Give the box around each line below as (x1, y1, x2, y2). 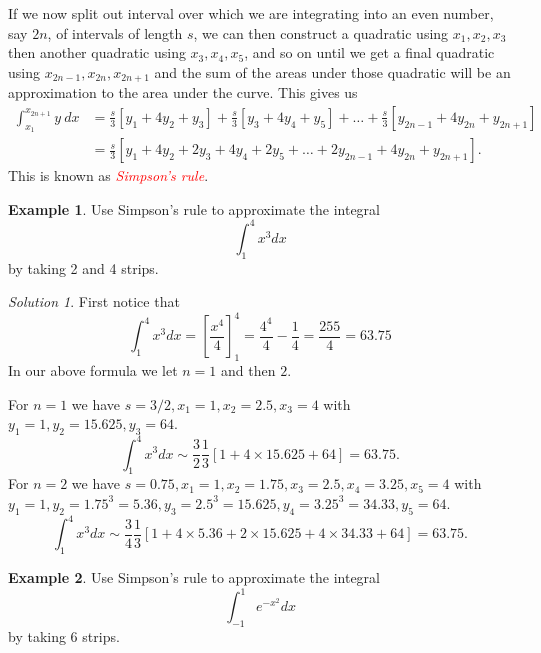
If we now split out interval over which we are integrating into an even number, (8, 3, 494, 23)
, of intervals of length (47, 22, 183, 43)
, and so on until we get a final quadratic (244, 42, 495, 63)
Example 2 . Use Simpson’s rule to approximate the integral (8, 567, 380, 588)
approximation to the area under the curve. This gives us (8, 82, 358, 103)
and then (221, 360, 276, 381)
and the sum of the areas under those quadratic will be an (154, 61, 511, 82)
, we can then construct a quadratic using (193, 22, 449, 43)
